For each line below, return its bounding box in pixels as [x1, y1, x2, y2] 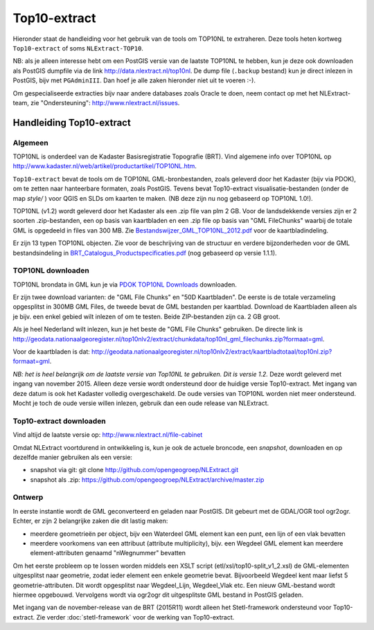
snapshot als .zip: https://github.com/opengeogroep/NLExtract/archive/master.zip [30, 475, 265, 484]
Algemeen [12, 138, 48, 147]
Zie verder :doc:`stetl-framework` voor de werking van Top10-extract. [36, 613, 235, 621]
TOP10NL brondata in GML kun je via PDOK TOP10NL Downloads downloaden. [12, 280, 237, 289]
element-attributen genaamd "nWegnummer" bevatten [30, 549, 186, 557]
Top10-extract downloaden [12, 416, 107, 426]
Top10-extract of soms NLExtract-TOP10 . [12, 44, 143, 52]
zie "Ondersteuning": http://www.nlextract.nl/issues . [30, 98, 180, 107]
